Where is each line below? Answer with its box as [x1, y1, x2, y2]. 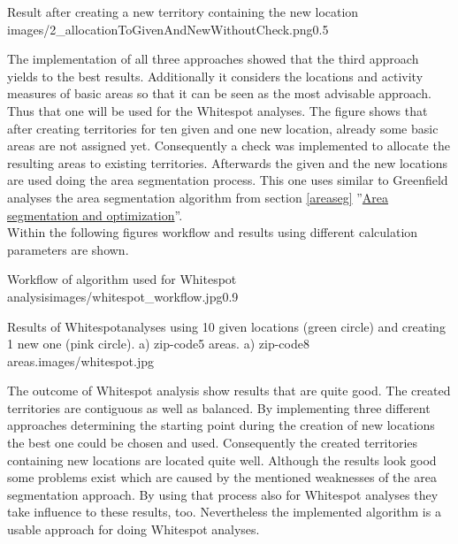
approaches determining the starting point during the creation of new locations [7, 416, 435, 434]
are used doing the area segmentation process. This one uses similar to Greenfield [7, 171, 448, 189]
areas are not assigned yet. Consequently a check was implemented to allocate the [7, 136, 450, 155]
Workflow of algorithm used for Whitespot [7, 270, 237, 288]
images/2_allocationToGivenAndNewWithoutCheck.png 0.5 [7, 19, 329, 38]
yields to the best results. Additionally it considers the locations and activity [7, 66, 424, 85]
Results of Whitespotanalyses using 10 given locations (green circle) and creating [7, 317, 446, 335]
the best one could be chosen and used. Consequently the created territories [7, 433, 418, 452]
